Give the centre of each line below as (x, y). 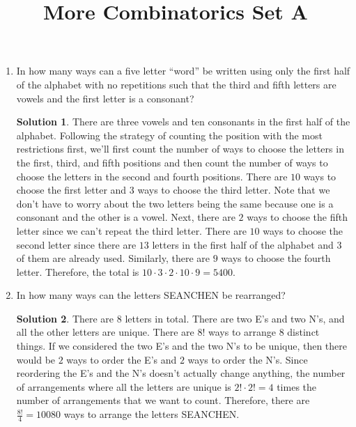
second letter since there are (76, 244)
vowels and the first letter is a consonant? (105, 98)
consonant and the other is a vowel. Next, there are (126, 217)
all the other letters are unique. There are (105, 332)
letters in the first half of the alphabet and (243, 244)
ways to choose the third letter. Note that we (234, 190)
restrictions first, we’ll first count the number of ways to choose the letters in (180, 149)
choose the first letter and (71, 190)
